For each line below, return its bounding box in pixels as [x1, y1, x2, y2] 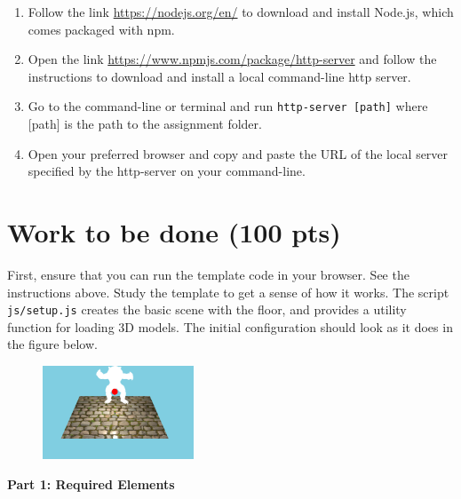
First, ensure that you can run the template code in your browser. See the [7, 265, 409, 283]
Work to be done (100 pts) [7, 214, 341, 249]
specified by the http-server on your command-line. [28, 162, 306, 180]
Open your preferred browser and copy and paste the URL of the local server [28, 144, 449, 162]
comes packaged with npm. [28, 20, 175, 38]
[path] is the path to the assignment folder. [28, 115, 262, 133]
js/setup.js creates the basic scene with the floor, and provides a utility [7, 300, 407, 319]
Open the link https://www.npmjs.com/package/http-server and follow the [28, 50, 437, 68]
